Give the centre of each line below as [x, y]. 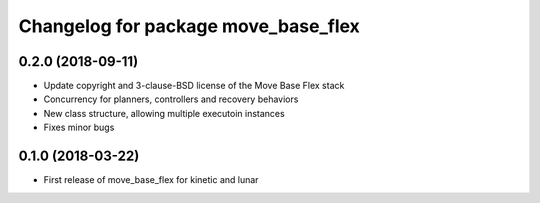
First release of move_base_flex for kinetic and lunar [151, 180]
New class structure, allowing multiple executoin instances [164, 113]
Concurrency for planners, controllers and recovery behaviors [171, 99]
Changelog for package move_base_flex [189, 26]
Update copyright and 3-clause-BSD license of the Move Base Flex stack [194, 86]
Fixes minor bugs [79, 127]
